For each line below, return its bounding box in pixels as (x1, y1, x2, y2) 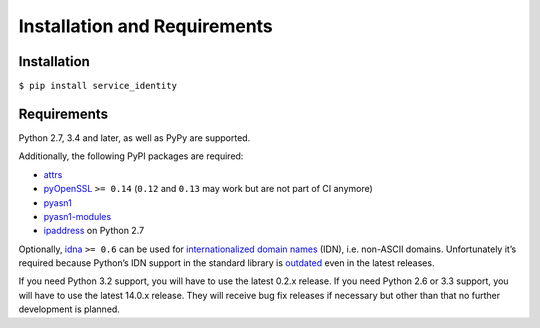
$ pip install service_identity (18, 80, 177, 92)
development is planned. (18, 303, 120, 315)
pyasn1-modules (43, 210, 112, 222)
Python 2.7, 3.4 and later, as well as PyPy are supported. (18, 131, 251, 144)
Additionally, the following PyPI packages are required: (18, 150, 244, 162)
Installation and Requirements (18, 15, 274, 37)
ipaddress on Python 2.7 (43, 225, 145, 237)
